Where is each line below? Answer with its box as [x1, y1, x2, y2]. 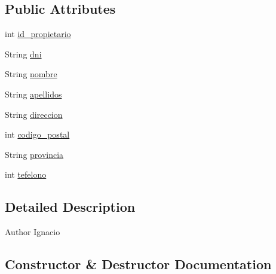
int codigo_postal [5, 128, 70, 141]
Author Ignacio [5, 226, 60, 238]
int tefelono [5, 168, 47, 181]
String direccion [5, 108, 63, 120]
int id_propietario [5, 28, 71, 40]
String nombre [5, 68, 57, 80]
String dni [5, 47, 42, 60]
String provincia [5, 148, 64, 160]
